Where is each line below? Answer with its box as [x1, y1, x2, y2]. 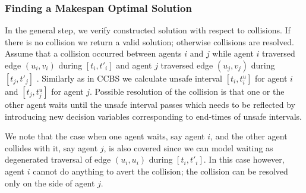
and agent [116, 59, 152, 71]
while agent [212, 47, 254, 60]
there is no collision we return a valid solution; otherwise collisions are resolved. [5, 35, 294, 48]
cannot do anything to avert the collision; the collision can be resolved [33, 164, 288, 177]
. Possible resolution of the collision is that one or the [90, 85, 285, 97]
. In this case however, [203, 153, 285, 166]
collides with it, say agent [5, 141, 98, 154]
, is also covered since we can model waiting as [103, 141, 273, 154]
